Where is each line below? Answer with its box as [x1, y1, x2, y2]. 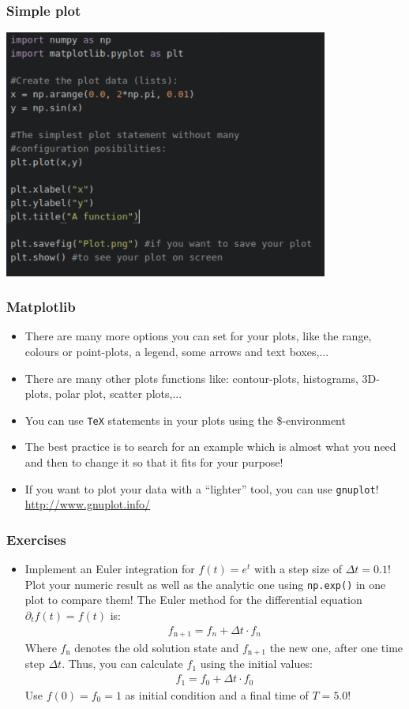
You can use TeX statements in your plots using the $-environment [24, 411, 346, 428]
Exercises [6, 529, 66, 549]
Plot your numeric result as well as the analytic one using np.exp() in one [24, 576, 386, 592]
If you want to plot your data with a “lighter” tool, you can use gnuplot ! [24, 480, 379, 497]
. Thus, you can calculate [62, 655, 183, 672]
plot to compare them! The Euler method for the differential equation [24, 591, 362, 608]
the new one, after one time [269, 639, 403, 655]
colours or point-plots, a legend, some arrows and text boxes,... [24, 343, 329, 359]
